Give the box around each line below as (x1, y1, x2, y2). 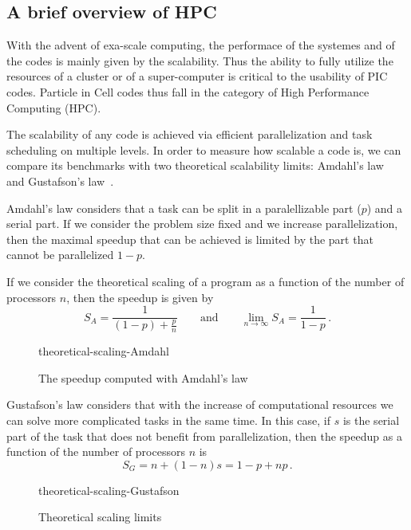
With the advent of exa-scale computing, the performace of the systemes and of (6, 37, 395, 53)
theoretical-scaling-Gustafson (38, 481, 180, 498)
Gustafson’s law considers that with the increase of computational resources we (6, 396, 393, 413)
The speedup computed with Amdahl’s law (38, 369, 248, 386)
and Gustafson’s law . (6, 172, 114, 189)
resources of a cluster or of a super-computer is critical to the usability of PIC (6, 68, 388, 84)
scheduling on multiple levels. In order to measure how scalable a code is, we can (6, 141, 401, 158)
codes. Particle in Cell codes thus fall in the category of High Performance (6, 83, 370, 100)
